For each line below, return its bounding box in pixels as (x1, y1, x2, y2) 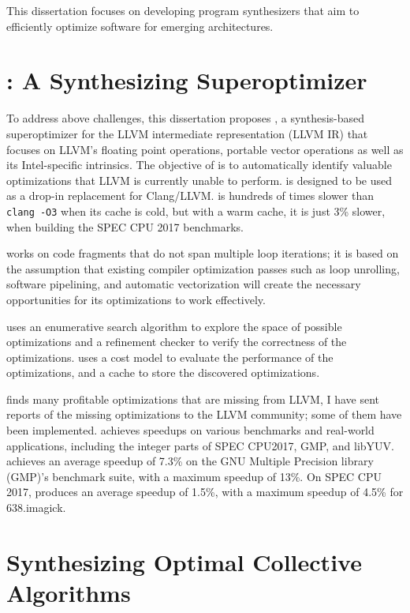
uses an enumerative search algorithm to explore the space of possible (6, 318, 342, 334)
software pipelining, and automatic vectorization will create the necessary (6, 276, 361, 292)
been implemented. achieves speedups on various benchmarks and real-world (6, 422, 375, 438)
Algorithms (6, 577, 131, 608)
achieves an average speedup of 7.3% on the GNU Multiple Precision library (6, 453, 374, 469)
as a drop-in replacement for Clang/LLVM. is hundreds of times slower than (6, 187, 375, 204)
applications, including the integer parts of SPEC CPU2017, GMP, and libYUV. (6, 437, 394, 453)
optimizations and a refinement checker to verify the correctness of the (6, 333, 347, 350)
